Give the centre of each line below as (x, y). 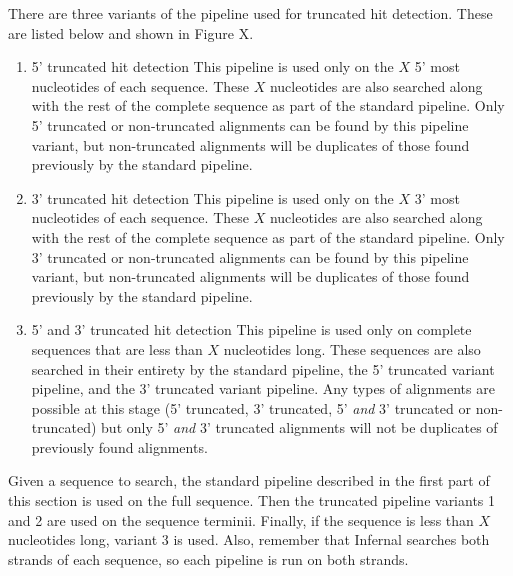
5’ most (437, 66)
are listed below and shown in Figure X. (131, 32)
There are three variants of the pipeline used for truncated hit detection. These (250, 13)
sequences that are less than (117, 348)
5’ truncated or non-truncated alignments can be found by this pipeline (250, 124)
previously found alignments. (119, 446)
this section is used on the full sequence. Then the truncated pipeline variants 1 (252, 500)
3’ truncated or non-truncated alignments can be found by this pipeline (250, 256)
